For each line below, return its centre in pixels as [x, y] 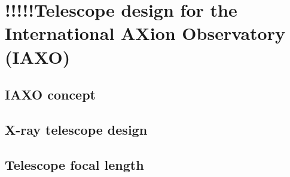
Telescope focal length [74, 164]
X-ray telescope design [76, 129]
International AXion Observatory [145, 33]
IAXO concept [50, 94]
